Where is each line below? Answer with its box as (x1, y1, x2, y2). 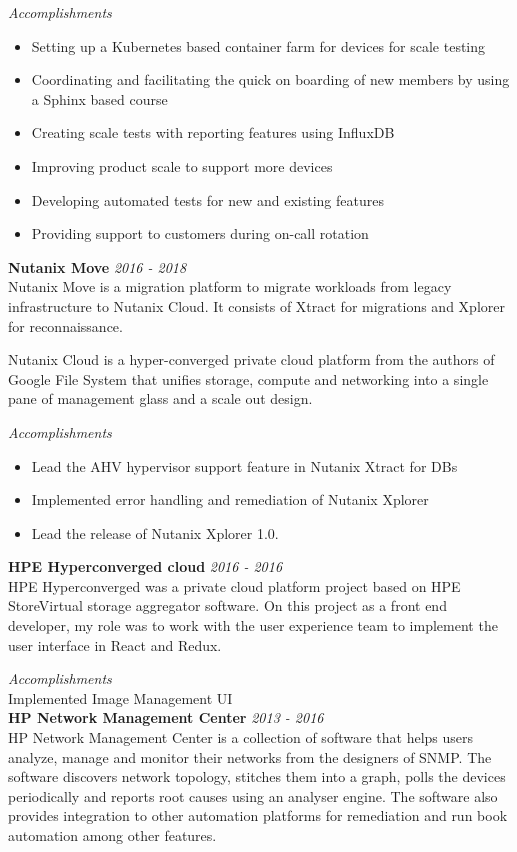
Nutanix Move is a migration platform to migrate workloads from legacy (8, 276, 452, 297)
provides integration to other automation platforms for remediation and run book (8, 805, 508, 826)
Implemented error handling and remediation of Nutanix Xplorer (31, 489, 429, 510)
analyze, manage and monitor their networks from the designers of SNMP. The (8, 746, 492, 767)
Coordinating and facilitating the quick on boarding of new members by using (31, 69, 510, 90)
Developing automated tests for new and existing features (31, 189, 384, 210)
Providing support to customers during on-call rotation (31, 223, 369, 244)
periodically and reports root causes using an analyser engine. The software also (8, 785, 498, 806)
